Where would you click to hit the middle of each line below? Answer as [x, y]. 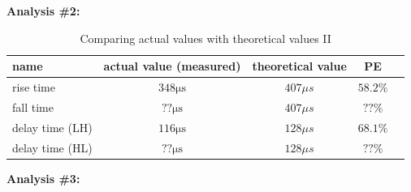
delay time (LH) [52, 127]
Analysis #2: [43, 11]
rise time [34, 87]
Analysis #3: [43, 178]
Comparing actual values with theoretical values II [205, 38]
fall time [33, 107]
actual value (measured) [172, 66]
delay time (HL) [52, 147]
